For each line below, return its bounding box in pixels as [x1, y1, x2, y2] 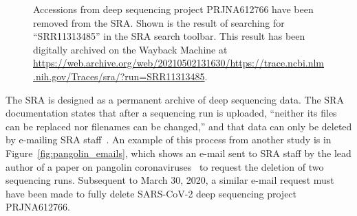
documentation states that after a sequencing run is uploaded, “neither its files [6, 106, 337, 120]
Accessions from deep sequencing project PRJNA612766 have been [33, 2, 314, 16]
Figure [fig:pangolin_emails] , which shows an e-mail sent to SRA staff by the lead [6, 145, 351, 160]
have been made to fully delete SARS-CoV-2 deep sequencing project [6, 186, 297, 200]
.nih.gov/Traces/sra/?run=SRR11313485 [33, 69, 205, 83]
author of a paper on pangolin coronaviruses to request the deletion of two [6, 159, 324, 173]
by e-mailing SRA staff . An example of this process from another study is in [6, 132, 332, 147]
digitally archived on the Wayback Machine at [33, 42, 228, 56]
